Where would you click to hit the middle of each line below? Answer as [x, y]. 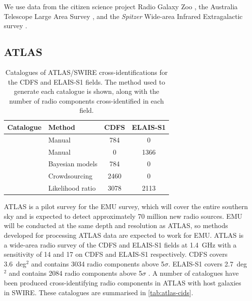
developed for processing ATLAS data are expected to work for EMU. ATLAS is [124, 235]
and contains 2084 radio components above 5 [76, 273]
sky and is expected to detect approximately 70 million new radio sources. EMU [123, 216]
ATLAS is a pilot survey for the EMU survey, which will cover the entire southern [126, 206]
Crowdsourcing [70, 176]
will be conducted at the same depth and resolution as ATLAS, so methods [116, 225]
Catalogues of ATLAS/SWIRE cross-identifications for [87, 72]
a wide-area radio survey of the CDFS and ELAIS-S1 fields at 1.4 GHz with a [120, 244]
